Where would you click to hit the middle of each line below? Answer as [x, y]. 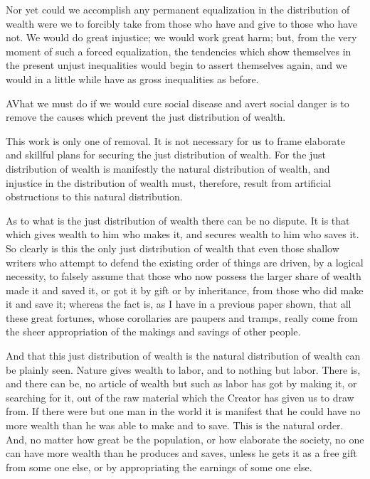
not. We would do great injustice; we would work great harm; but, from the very [181, 37]
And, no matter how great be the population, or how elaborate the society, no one [185, 439]
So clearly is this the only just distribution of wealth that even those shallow [173, 248]
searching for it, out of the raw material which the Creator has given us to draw [180, 397]
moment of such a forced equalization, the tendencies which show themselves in [179, 51]
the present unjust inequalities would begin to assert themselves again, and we [176, 65]
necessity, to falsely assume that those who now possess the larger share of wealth [184, 276]
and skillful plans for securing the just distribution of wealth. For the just [166, 155]
